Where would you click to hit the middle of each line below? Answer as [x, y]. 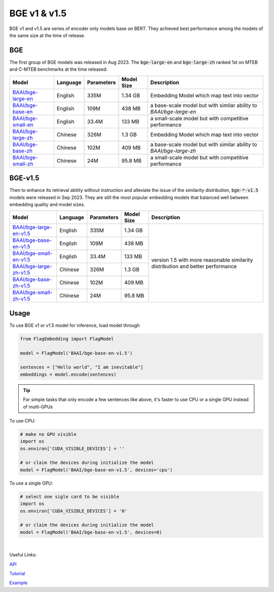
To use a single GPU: [31, 483]
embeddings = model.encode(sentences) [68, 374]
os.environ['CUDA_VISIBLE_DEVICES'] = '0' [74, 511]
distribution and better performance [194, 266]
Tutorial [17, 573]
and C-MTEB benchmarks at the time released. [58, 69]
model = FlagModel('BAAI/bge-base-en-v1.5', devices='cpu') [96, 470]
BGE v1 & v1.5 [38, 13]
